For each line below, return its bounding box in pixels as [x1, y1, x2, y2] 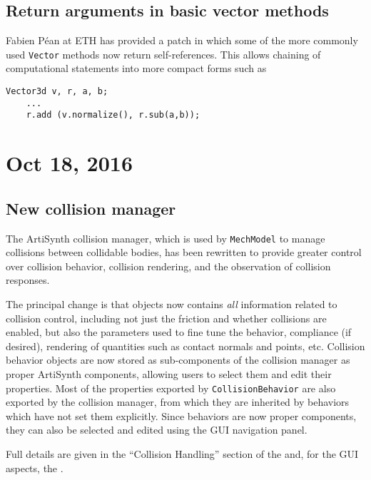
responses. [6, 272, 50, 287]
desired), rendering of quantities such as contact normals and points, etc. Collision [6, 338, 365, 353]
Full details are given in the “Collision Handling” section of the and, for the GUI [6, 446, 359, 461]
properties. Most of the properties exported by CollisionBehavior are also [6, 380, 336, 395]
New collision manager [6, 197, 176, 219]
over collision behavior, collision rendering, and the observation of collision [6, 258, 331, 273]
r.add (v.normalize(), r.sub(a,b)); [26, 110, 200, 121]
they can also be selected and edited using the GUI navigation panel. [6, 422, 308, 437]
